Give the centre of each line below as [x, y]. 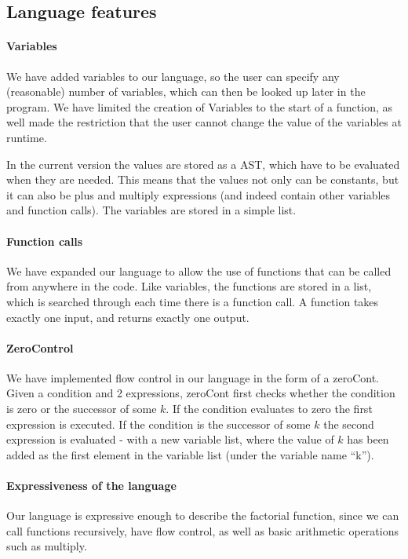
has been [368, 439]
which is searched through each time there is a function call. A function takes [193, 301]
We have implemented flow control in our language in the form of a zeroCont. [193, 377]
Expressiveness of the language [91, 486]
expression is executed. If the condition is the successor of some [158, 424]
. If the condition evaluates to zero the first [269, 409]
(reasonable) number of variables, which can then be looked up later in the [186, 91]
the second [349, 424]
